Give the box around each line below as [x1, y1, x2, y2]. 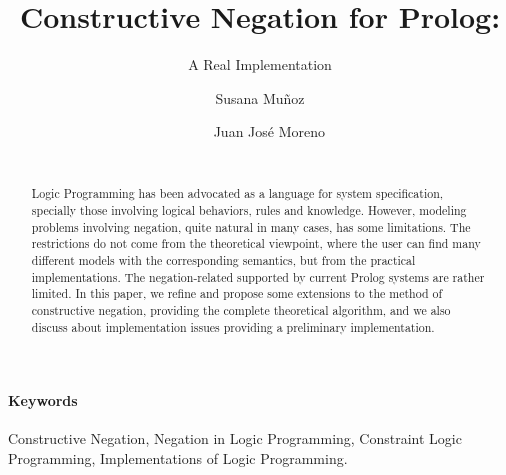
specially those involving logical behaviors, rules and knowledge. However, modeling [31, 201, 467, 218]
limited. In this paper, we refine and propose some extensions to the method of [31, 285, 443, 302]
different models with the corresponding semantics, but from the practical [31, 251, 416, 268]
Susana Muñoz [215, 87, 305, 108]
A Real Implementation [188, 54, 332, 75]
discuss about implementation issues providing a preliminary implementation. [31, 318, 435, 335]
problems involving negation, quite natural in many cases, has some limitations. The [31, 218, 471, 235]
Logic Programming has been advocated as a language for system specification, [31, 185, 444, 202]
